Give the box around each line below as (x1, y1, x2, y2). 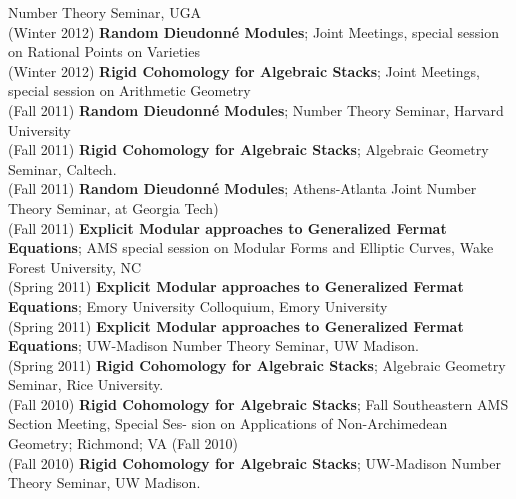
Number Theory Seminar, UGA (8, 2, 202, 22)
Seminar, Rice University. (8, 374, 164, 395)
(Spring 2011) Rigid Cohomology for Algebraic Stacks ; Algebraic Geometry (8, 354, 506, 375)
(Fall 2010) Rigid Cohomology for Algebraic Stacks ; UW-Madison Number (8, 452, 501, 473)
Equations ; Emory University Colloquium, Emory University (8, 295, 388, 316)
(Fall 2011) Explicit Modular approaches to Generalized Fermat (8, 217, 447, 238)
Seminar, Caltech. (8, 158, 117, 179)
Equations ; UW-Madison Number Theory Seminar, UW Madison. (8, 335, 419, 356)
